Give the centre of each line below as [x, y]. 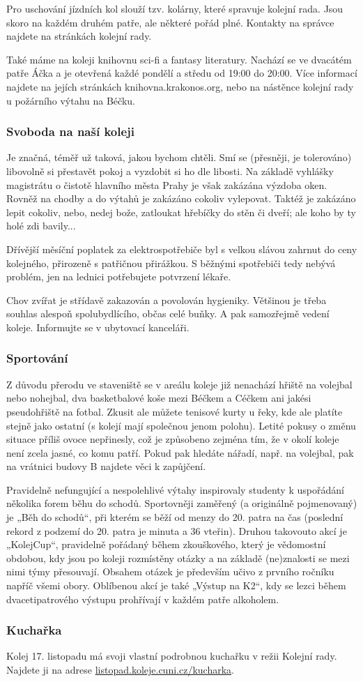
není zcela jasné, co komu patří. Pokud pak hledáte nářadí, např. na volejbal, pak [180, 452]
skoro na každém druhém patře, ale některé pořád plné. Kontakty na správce [170, 22]
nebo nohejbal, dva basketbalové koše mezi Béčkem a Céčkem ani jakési [159, 398]
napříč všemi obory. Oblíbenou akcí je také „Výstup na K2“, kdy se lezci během [176, 585]
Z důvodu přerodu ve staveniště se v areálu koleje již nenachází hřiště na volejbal [179, 384]
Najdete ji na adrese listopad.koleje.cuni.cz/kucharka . [120, 670]
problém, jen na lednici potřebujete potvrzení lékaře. [119, 276]
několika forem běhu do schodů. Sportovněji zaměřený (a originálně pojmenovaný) [182, 503]
